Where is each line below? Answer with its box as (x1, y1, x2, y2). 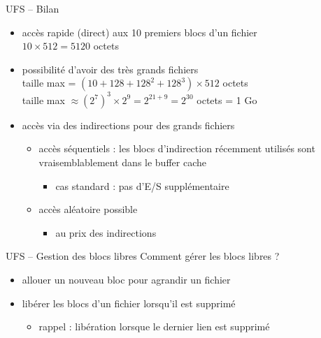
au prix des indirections (55, 225, 157, 240)
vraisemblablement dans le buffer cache (38, 155, 206, 170)
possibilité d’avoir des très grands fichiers (22, 61, 199, 76)
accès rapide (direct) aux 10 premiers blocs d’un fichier (22, 24, 257, 39)
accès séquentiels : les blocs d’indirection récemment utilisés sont (38, 141, 315, 156)
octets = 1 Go (197, 92, 257, 107)
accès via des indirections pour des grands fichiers (22, 117, 235, 132)
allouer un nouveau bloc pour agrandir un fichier (22, 272, 231, 287)
